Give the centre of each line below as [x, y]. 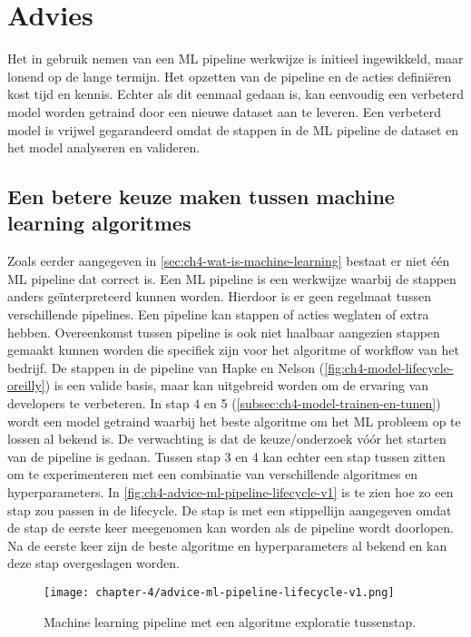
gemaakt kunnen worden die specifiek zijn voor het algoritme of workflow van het [234, 350]
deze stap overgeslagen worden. [93, 563]
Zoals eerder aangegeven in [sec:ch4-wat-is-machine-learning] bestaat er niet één [229, 261]
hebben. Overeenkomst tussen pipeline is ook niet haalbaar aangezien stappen [224, 332]
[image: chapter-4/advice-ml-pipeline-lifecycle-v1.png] [219, 592]
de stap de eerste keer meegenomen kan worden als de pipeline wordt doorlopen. [231, 528]
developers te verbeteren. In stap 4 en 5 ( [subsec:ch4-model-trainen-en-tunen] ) [224, 403]
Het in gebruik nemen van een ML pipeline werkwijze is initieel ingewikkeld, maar [235, 59]
